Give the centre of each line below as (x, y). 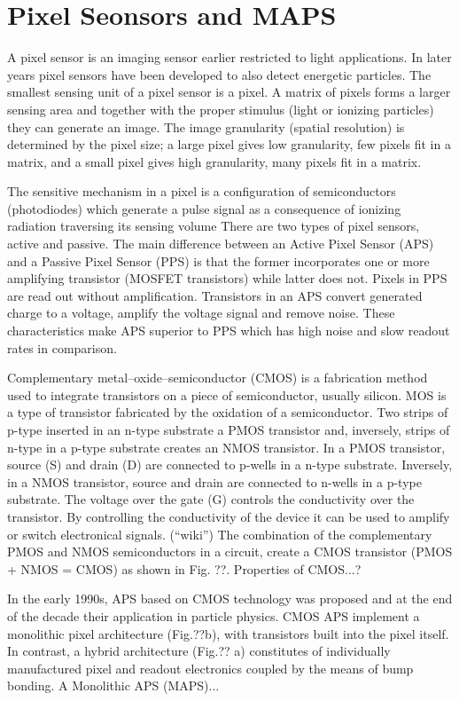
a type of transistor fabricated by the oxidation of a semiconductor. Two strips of (228, 412)
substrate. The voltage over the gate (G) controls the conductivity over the (211, 499)
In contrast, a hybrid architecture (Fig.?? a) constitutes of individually (199, 651)
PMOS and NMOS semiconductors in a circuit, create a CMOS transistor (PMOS (230, 551)
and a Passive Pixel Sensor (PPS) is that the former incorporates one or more (218, 260)
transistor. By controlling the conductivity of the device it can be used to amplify (229, 516)
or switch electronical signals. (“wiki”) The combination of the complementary (220, 534)
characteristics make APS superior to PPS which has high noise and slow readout (229, 331)
